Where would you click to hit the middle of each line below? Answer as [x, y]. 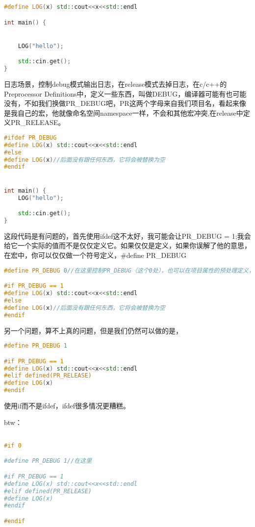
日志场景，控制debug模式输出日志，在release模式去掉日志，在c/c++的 [115, 84]
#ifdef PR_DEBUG [30, 138]
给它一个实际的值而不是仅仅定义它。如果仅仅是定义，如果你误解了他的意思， [127, 245]
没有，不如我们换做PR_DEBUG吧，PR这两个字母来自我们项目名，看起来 [122, 103]
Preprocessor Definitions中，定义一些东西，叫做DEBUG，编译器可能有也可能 [125, 93]
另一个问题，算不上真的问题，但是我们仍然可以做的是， [93, 330]
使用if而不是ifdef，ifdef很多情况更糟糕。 [67, 405]
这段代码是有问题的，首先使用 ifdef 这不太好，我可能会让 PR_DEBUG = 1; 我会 [127, 236]
